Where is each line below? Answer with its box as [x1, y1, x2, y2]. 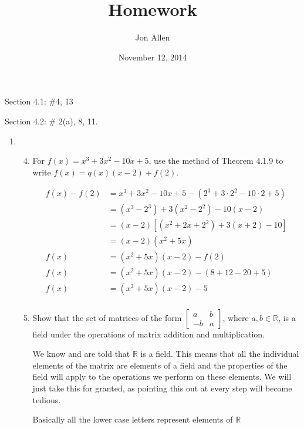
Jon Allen [135, 31, 170, 43]
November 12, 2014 [118, 50, 187, 63]
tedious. [32, 393, 61, 406]
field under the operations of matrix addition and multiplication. [32, 327, 265, 340]
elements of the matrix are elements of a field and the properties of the [32, 359, 288, 371]
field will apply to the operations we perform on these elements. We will [32, 370, 292, 383]
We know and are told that [32, 347, 130, 360]
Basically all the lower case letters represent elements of [32, 413, 233, 425]
